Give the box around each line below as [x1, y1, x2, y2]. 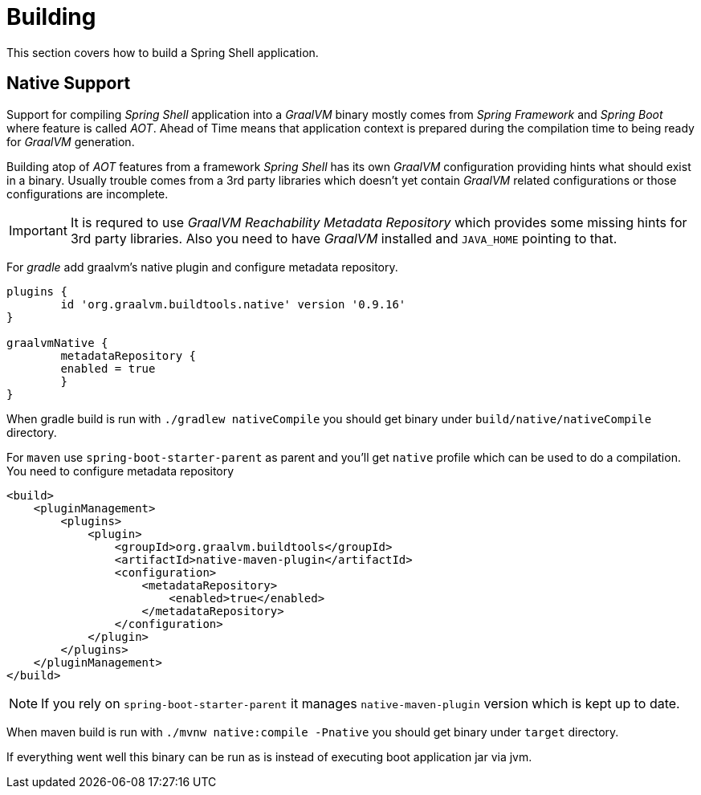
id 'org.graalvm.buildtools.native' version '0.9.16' [60, 297, 406, 311]
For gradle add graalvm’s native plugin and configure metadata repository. [6, 259, 398, 274]
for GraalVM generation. [6, 134, 135, 149]
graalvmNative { [6, 336, 108, 349]
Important [9, 222, 67, 238]
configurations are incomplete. [6, 186, 169, 201]
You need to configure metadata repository [6, 463, 234, 478]
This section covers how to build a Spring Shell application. [6, 45, 319, 59]
